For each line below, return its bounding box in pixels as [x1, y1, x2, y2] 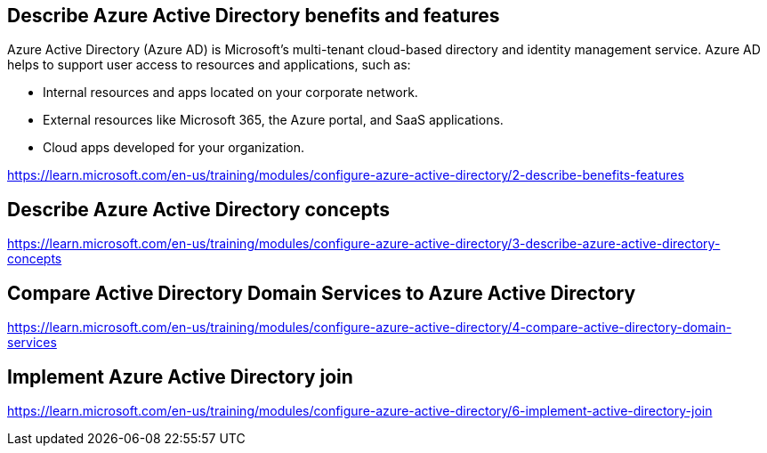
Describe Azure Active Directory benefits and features [7, 4, 500, 27]
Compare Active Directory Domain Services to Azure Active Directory [7, 281, 636, 304]
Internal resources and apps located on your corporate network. [43, 85, 418, 101]
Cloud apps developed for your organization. [43, 140, 305, 156]
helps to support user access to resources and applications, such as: [7, 57, 411, 73]
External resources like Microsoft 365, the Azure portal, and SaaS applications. [43, 112, 504, 128]
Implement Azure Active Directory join [7, 365, 353, 388]
